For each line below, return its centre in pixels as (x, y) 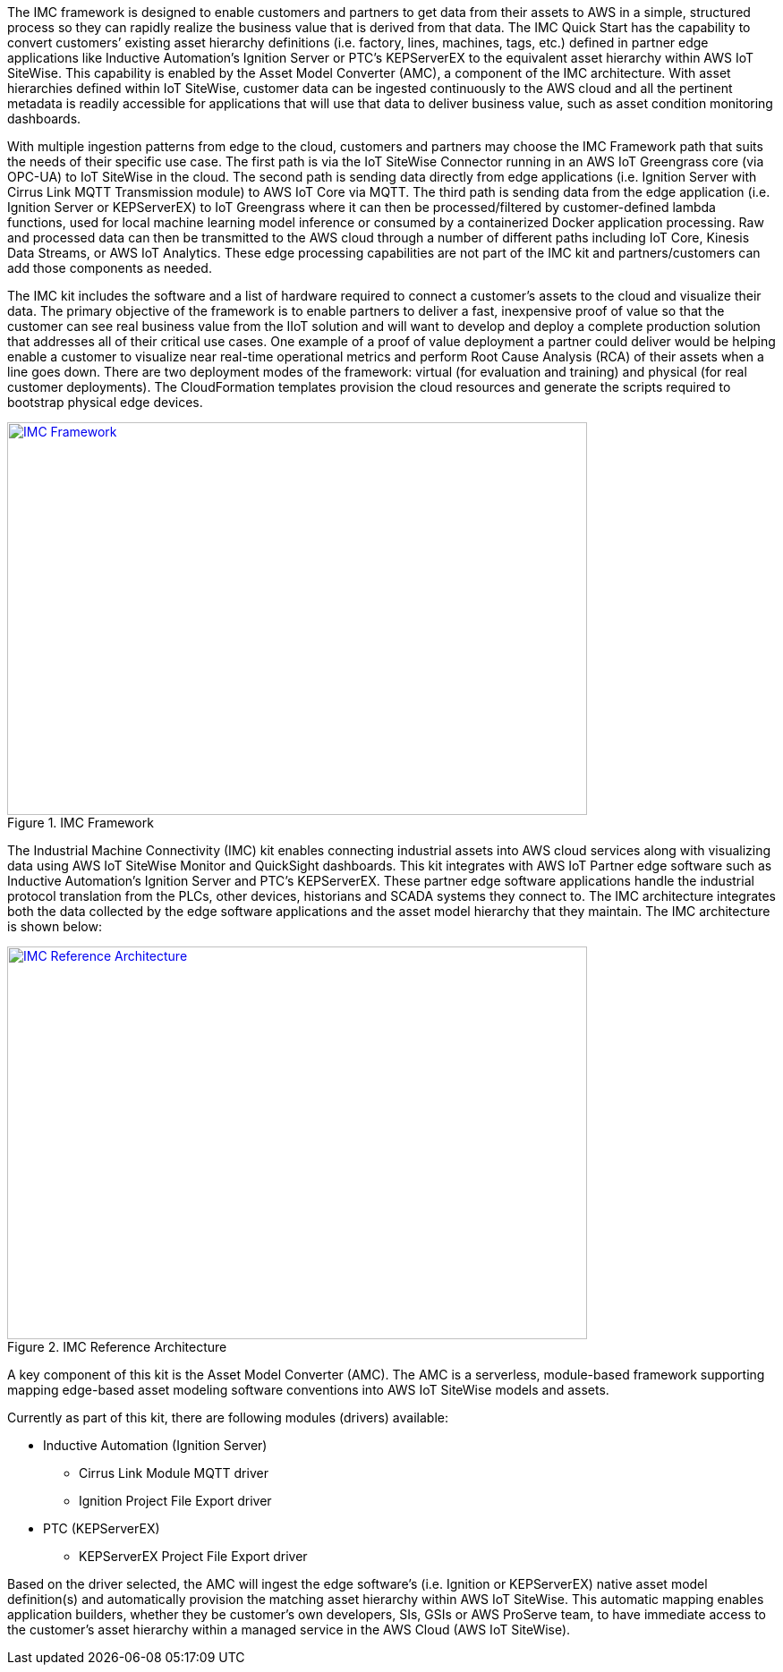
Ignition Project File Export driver (175, 1501)
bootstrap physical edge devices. (105, 402)
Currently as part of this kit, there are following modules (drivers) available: (228, 1417)
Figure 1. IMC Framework (81, 823)
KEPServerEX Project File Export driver (193, 1556)
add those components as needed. (110, 268)
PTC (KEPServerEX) (102, 1528)
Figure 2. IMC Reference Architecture (117, 1347)
